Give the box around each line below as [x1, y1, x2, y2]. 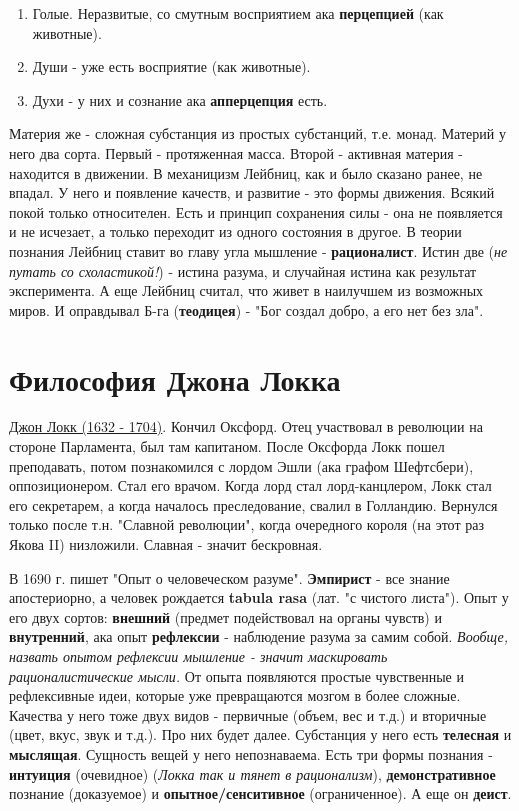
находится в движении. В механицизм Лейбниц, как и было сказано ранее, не [9, 162, 483, 183]
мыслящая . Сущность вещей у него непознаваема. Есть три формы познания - [9, 743, 493, 764]
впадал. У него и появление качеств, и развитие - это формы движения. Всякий [9, 182, 495, 203]
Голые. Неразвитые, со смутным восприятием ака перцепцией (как [32, 3, 444, 23]
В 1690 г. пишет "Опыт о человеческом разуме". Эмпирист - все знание [9, 567, 450, 588]
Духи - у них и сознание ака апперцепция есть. [32, 89, 328, 110]
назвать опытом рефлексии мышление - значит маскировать [9, 645, 388, 666]
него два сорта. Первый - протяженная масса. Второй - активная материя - [9, 142, 463, 163]
